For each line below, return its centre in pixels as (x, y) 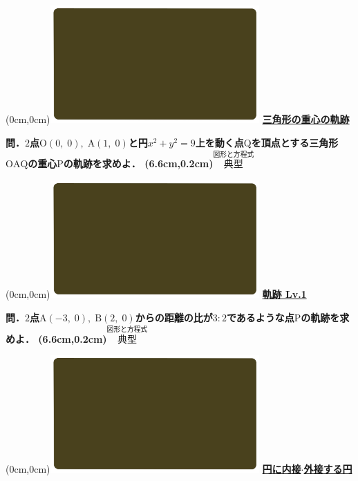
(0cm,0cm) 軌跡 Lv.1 (156, 294)
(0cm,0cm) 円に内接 (153, 469)
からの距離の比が (174, 317)
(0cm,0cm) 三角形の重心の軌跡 (178, 119)
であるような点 (260, 317)
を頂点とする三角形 (295, 142)
